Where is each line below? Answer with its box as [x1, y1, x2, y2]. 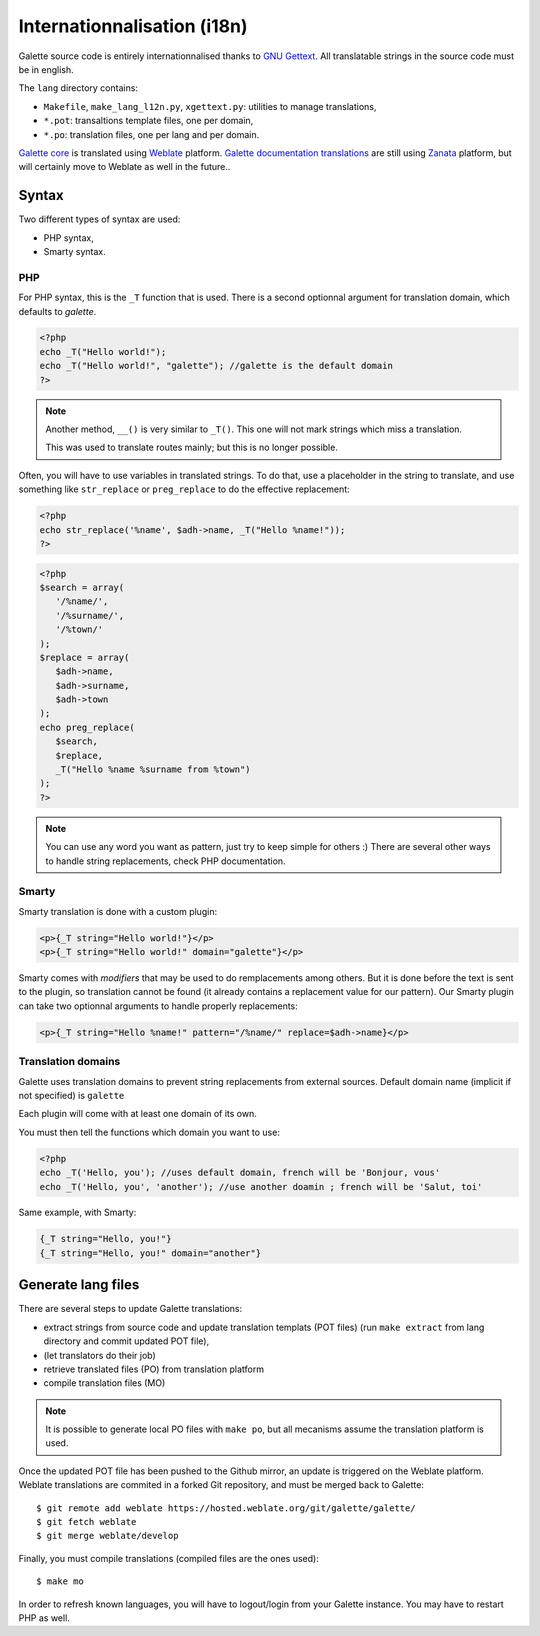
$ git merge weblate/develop [36, 1530, 179, 1542]
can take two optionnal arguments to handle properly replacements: [18, 1000, 299, 1012]
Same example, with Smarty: [18, 1206, 137, 1219]
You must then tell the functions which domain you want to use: [18, 1126, 280, 1138]
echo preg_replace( [39, 721, 135, 733]
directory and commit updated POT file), [43, 1335, 210, 1347]
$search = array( [39, 581, 125, 593]
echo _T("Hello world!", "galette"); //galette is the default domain [39, 360, 394, 372]
